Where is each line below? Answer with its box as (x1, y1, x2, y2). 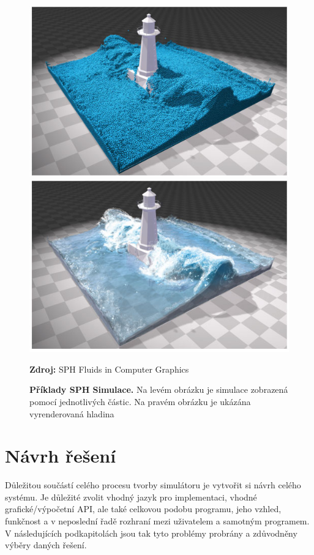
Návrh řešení (5, 443, 116, 468)
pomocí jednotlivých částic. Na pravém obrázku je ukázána (29, 395, 251, 408)
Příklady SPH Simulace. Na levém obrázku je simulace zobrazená (29, 383, 288, 396)
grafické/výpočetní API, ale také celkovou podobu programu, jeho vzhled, (5, 502, 282, 515)
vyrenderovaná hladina (29, 407, 114, 420)
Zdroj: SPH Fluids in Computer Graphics (29, 362, 189, 375)
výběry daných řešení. (5, 538, 87, 551)
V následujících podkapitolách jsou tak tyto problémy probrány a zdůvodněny (5, 526, 297, 539)
